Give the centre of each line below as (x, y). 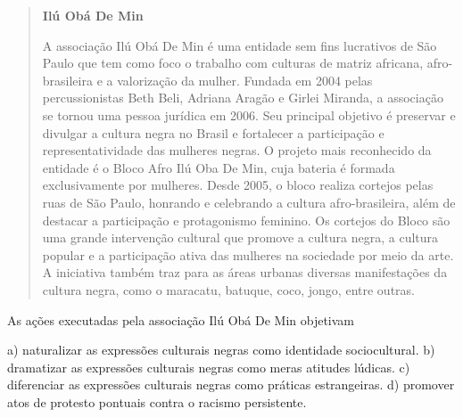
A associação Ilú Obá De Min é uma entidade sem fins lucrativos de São (240, 45)
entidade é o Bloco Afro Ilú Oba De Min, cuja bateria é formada (219, 167)
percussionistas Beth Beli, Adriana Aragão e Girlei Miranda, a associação (243, 98)
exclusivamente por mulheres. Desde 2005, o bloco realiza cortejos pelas (238, 185)
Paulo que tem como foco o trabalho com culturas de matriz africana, (233, 63)
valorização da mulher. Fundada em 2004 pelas (245, 80)
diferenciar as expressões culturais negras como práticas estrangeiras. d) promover (231, 384)
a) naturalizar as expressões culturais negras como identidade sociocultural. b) (221, 350)
